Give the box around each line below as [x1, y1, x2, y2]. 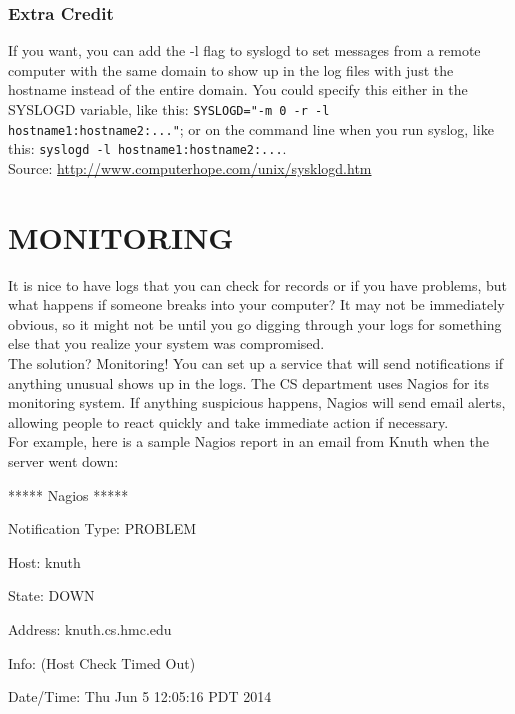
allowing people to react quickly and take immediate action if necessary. [8, 411, 449, 432]
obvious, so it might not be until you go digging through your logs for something [8, 313, 502, 334]
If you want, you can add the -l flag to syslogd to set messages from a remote [8, 40, 481, 61]
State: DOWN [8, 585, 95, 606]
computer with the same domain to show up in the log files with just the [8, 59, 454, 80]
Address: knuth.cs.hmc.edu [8, 619, 172, 639]
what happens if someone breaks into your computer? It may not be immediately [8, 294, 505, 315]
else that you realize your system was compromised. [8, 333, 325, 354]
